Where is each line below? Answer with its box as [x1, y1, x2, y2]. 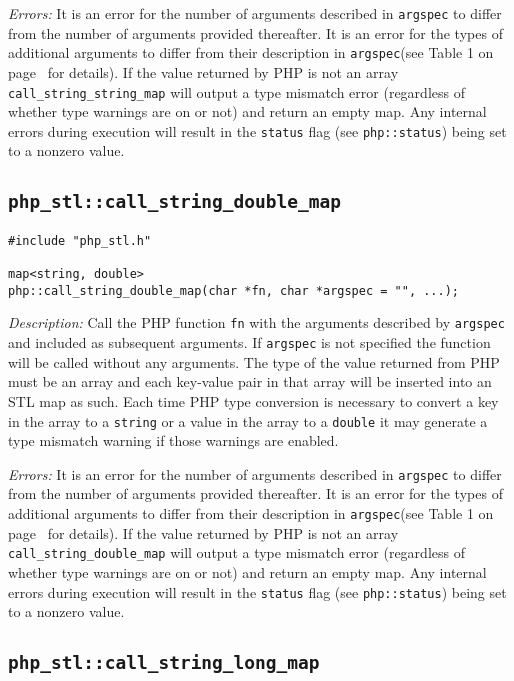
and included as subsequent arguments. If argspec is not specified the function [8, 332, 491, 353]
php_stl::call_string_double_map [8, 191, 342, 213]
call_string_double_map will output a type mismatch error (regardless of [8, 542, 465, 563]
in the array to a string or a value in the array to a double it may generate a [8, 410, 488, 431]
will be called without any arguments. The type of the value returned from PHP [8, 351, 500, 372]
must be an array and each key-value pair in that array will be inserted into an [8, 371, 492, 392]
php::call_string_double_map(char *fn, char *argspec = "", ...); [8, 283, 460, 298]
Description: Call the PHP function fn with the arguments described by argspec [8, 312, 505, 333]
